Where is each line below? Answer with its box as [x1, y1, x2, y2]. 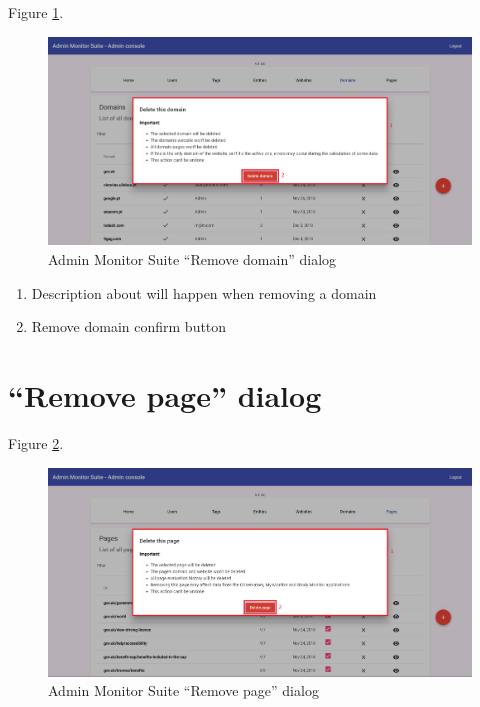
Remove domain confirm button [31, 316, 227, 337]
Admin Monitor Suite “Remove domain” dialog [48, 249, 337, 270]
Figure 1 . [8, 2, 64, 22]
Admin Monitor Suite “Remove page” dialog [48, 680, 319, 701]
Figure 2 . [8, 432, 64, 453]
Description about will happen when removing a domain [31, 282, 377, 303]
